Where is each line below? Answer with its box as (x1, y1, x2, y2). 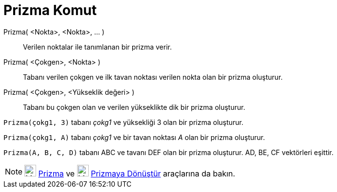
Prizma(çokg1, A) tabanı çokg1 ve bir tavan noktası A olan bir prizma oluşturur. (3, 133, 265, 141)
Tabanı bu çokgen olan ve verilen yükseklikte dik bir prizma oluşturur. (23, 103, 245, 111)
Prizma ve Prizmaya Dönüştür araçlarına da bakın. (38, 168, 236, 178)
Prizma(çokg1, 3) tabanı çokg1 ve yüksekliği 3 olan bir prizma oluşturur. (3, 118, 244, 126)
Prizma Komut (3, 2, 97, 18)
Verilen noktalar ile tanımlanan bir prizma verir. (23, 42, 172, 51)
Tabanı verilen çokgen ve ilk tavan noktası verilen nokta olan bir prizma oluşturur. (23, 72, 283, 81)
